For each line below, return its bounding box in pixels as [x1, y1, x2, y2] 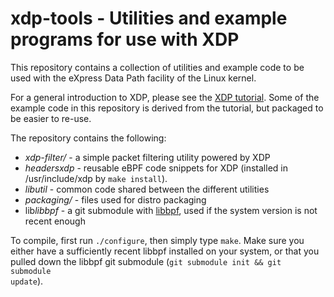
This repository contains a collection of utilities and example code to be [10, 61, 305, 73]
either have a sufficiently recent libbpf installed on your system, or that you [10, 245, 320, 257]
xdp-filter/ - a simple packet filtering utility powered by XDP [24, 151, 271, 163]
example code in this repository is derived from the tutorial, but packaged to [10, 102, 324, 114]
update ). [10, 275, 44, 287]
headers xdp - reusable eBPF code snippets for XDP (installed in [24, 162, 288, 174]
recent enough [24, 215, 86, 227]
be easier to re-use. [10, 112, 92, 124]
